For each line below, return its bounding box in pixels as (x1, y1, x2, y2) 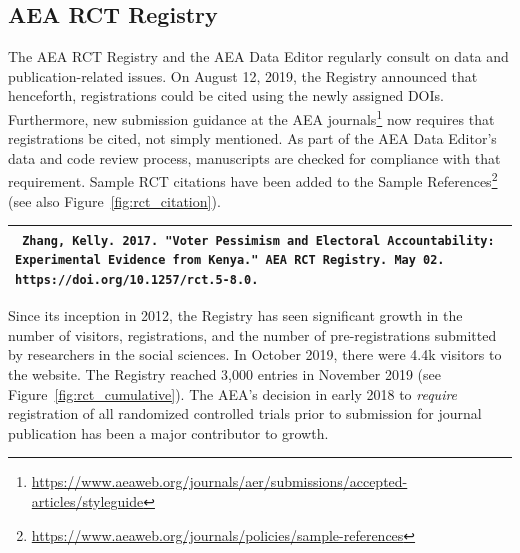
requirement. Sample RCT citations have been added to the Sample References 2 (8, 168, 498, 192)
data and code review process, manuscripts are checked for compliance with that (8, 147, 501, 168)
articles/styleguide (31, 490, 144, 511)
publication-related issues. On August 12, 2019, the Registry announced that (8, 65, 478, 86)
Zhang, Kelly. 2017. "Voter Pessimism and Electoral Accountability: (22, 233, 495, 248)
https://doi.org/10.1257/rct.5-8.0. (15, 273, 259, 288)
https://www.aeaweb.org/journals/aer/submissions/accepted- (31, 471, 408, 492)
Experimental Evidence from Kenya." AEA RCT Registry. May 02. (15, 253, 445, 268)
